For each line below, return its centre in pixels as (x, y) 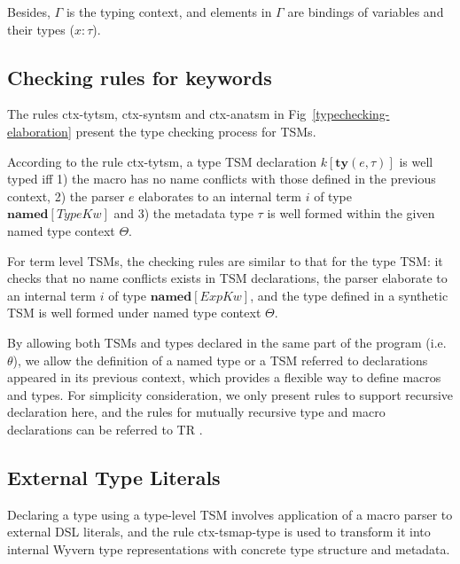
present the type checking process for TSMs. (196, 131)
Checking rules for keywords (140, 77)
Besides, (29, 12)
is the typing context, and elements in (169, 12)
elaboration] (39, 131)
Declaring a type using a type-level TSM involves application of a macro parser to (230, 514)
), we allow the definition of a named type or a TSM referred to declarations (220, 360)
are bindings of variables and (366, 12)
